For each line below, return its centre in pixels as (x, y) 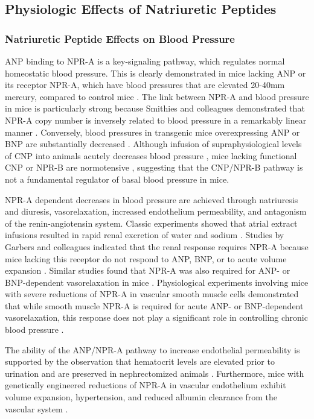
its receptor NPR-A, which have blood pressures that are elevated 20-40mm (145, 85)
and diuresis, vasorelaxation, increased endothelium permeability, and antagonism (156, 211)
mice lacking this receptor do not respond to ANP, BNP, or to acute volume (146, 258)
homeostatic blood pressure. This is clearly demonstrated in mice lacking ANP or (155, 73)
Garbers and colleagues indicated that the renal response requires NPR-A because (157, 246)
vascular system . (37, 408)
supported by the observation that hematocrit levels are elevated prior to (140, 361)
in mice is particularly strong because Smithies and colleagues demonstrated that (155, 108)
